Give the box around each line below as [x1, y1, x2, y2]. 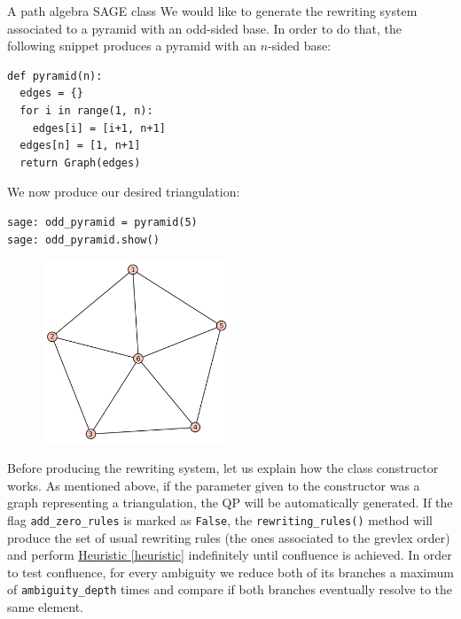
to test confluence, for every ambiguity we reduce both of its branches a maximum [7, 562, 454, 581]
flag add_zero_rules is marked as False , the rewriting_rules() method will [7, 511, 433, 530]
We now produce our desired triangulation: [7, 182, 240, 201]
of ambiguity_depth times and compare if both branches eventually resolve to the [7, 580, 453, 599]
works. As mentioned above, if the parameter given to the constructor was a [7, 476, 420, 494]
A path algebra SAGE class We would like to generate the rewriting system [7, 2, 418, 19]
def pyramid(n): [7, 69, 103, 82]
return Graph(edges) [20, 156, 141, 169]
